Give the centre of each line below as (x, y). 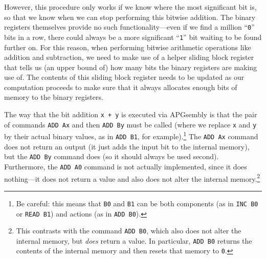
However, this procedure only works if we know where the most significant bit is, (130, 7)
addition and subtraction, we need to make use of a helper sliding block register (129, 57)
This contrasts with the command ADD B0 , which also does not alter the (129, 231)
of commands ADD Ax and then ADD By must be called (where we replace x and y (130, 124)
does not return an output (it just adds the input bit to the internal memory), (127, 146)
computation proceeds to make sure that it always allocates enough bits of (121, 87)
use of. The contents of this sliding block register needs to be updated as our (124, 77)
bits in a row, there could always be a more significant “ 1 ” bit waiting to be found (133, 37)
